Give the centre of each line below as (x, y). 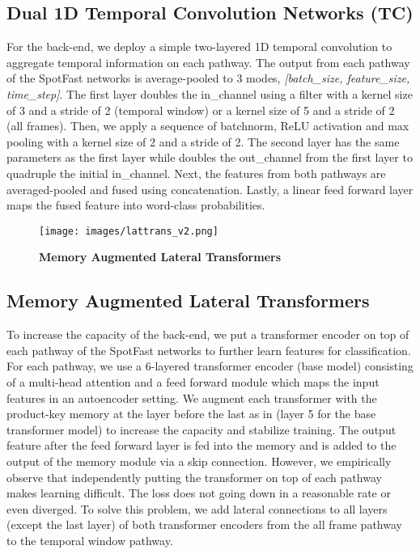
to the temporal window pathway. (90, 540)
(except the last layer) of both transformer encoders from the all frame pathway (204, 524)
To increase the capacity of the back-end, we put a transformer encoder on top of (208, 334)
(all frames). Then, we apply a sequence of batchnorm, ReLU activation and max (208, 126)
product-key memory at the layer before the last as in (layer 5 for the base (191, 414)
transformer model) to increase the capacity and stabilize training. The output (202, 429)
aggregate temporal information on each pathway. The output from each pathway (208, 62)
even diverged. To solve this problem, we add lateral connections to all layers (197, 508)
